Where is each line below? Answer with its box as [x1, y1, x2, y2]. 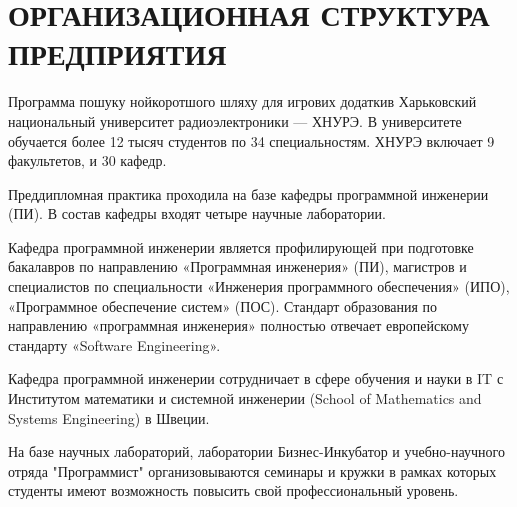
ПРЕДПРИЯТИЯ [8, 33, 227, 74]
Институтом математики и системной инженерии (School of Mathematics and [8, 388, 482, 409]
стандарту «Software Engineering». [8, 334, 221, 355]
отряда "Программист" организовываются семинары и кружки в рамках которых [8, 460, 497, 481]
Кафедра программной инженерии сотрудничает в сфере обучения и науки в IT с [8, 368, 504, 389]
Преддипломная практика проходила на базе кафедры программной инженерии [8, 183, 489, 204]
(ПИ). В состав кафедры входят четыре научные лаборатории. [8, 203, 386, 224]
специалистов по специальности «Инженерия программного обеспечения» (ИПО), [8, 276, 510, 297]
